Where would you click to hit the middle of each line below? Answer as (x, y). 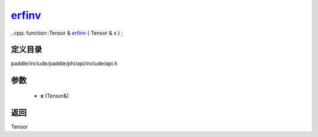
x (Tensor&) (54, 96)
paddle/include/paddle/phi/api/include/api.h (64, 64)
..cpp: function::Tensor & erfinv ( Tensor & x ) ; (67, 33)
